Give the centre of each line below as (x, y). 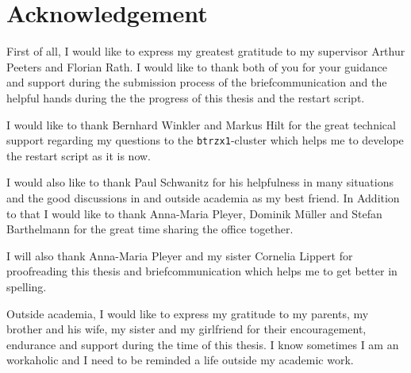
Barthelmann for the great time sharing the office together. (150, 229)
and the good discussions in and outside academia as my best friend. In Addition (203, 197)
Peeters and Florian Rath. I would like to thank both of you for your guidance (197, 66)
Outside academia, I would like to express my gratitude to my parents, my (188, 313)
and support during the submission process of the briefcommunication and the (197, 82)
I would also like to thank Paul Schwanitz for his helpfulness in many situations (200, 182)
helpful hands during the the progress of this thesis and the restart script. (186, 97)
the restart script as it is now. (79, 155)
